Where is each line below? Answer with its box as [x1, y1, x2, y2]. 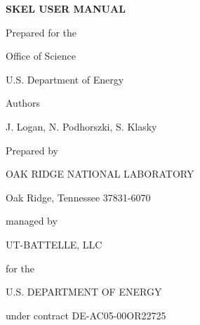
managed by [6, 213, 58, 228]
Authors [6, 95, 41, 110]
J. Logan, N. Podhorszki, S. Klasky [6, 119, 157, 133]
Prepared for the [6, 25, 77, 39]
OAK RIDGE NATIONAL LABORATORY [6, 166, 194, 181]
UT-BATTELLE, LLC [6, 237, 102, 251]
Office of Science [6, 48, 76, 63]
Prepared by [6, 142, 58, 157]
